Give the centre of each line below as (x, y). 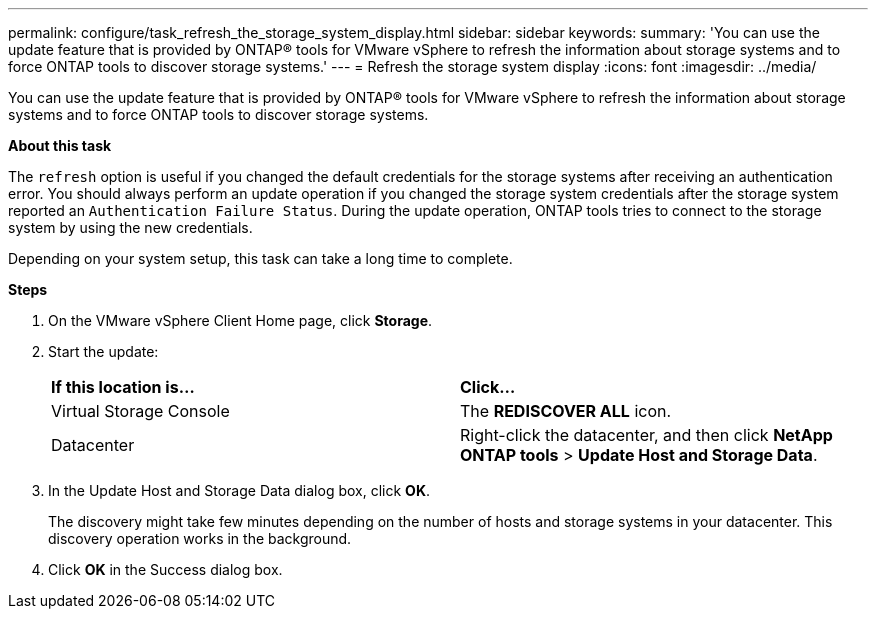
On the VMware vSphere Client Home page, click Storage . (240, 320)
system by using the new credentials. (130, 227)
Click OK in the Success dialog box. (165, 569)
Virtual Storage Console (140, 411)
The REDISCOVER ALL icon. (566, 411)
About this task (60, 145)
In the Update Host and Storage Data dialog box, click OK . (239, 490)
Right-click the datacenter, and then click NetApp (646, 435)
